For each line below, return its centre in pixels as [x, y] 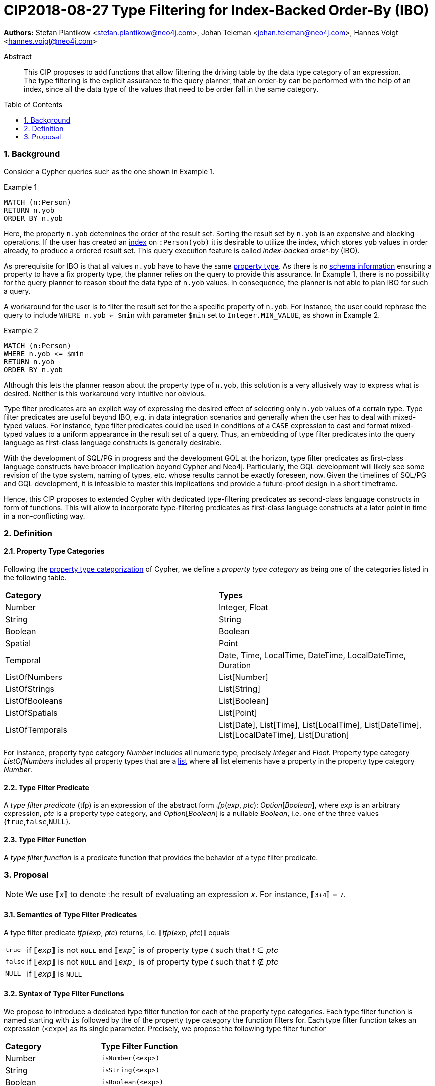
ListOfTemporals [36, 730]
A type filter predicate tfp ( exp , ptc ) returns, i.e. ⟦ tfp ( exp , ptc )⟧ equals [117, 932]
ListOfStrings [30, 689]
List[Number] [244, 677]
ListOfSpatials [32, 713]
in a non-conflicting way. [45, 516]
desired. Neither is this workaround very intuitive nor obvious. [105, 393]
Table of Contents [33, 104]
